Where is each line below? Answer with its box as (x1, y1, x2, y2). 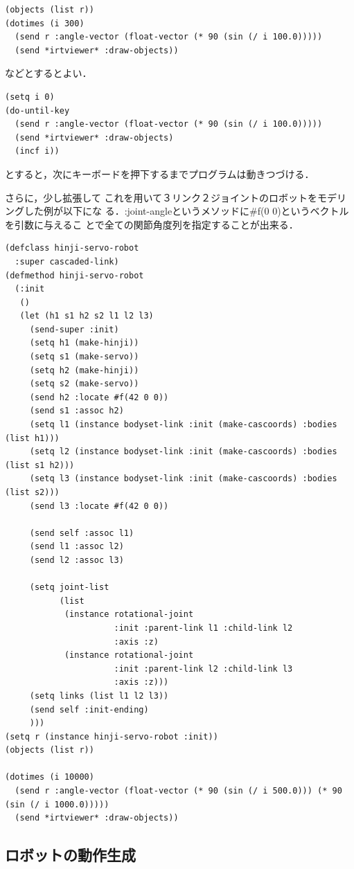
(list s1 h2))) (5, 460, 75, 470)
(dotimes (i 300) (5, 18, 85, 28)
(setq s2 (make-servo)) (29, 379, 139, 389)
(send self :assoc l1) (29, 528, 134, 538)
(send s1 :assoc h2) (29, 406, 124, 416)
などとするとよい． (5, 66, 92, 80)
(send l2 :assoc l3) (29, 555, 124, 565)
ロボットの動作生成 (5, 844, 136, 866)
